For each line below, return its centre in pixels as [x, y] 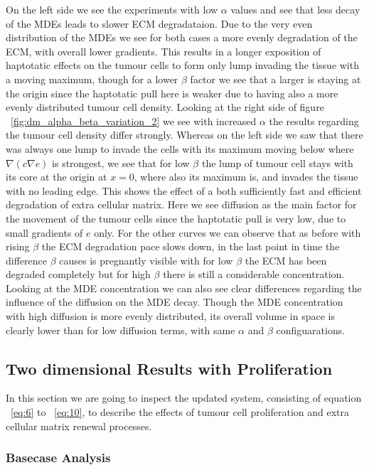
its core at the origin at [57, 177]
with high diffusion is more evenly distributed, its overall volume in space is [170, 316]
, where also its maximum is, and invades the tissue [246, 177]
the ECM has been [286, 260]
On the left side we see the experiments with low [112, 9]
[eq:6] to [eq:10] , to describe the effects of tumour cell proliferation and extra [180, 412]
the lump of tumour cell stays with [277, 162]
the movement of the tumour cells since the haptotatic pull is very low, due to [176, 218]
